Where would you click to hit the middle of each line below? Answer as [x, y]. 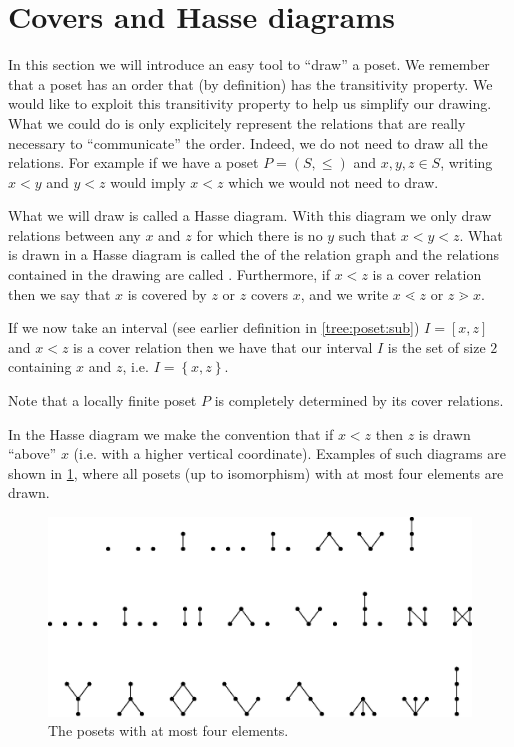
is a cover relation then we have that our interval [223, 346]
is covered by [167, 293]
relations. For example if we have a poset [133, 162]
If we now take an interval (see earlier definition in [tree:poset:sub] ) [214, 327]
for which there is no [259, 234]
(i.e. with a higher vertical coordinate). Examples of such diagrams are [289, 453]
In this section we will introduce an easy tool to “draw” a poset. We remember [249, 64]
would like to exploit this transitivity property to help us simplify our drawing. [250, 103]
